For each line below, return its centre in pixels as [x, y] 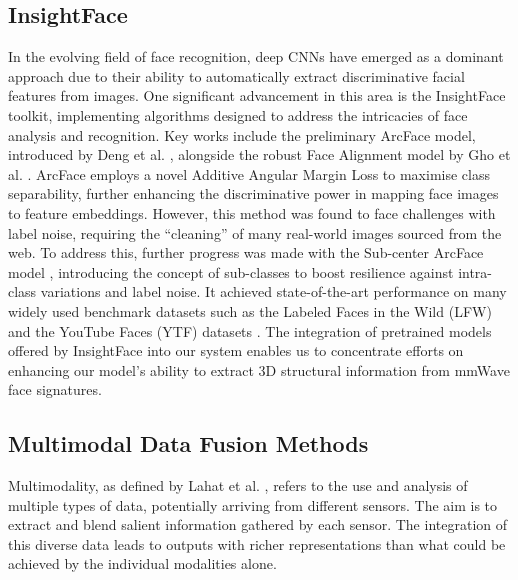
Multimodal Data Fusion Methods [188, 443]
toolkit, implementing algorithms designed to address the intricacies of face [238, 114]
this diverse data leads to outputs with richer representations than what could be [257, 543]
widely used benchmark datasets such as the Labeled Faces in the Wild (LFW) [250, 310]
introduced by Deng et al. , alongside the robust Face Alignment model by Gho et [259, 154]
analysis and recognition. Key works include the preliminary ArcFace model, [242, 134]
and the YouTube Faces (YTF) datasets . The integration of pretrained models [250, 330]
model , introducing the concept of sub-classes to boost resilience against [231, 271]
